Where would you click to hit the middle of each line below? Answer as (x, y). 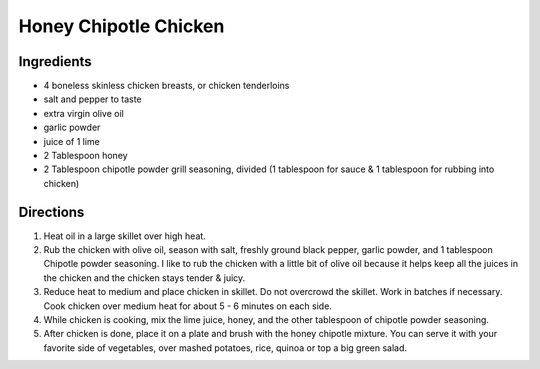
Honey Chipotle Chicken (121, 26)
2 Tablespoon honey (86, 156)
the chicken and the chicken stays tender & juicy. (144, 277)
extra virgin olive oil (83, 113)
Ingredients (55, 61)
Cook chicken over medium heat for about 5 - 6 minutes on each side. (187, 306)
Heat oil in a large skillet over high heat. (125, 236)
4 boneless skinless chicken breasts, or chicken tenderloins (166, 86)
